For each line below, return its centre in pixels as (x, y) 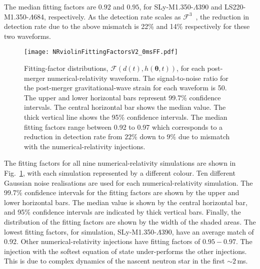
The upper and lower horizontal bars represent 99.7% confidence (122, 97)
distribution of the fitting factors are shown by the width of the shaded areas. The (130, 221)
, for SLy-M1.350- (166, 6)
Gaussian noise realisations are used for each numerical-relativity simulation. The (128, 182)
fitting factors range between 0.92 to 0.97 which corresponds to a (123, 127)
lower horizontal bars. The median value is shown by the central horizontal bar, (126, 202)
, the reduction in (222, 16)
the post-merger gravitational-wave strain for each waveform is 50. (125, 88)
